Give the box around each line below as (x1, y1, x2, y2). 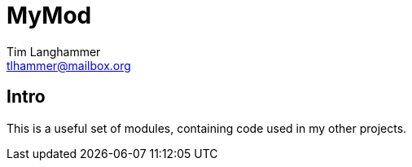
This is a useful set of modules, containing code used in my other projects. (7, 121, 407, 135)
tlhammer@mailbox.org (7, 58, 131, 73)
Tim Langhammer (7, 44, 101, 59)
